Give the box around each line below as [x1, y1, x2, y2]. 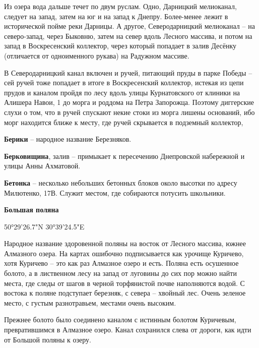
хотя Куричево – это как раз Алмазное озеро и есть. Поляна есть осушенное [4, 258, 239, 268]
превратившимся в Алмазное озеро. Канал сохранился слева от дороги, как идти [4, 324, 251, 335]
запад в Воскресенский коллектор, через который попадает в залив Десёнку [4, 40, 236, 51]
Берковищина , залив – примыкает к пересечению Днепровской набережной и [4, 150, 245, 161]
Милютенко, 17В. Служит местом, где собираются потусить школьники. [4, 187, 226, 198]
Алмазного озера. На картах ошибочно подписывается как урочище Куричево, [4, 248, 244, 258]
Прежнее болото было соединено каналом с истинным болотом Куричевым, [4, 314, 236, 325]
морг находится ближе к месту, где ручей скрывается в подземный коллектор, [4, 117, 243, 127]
